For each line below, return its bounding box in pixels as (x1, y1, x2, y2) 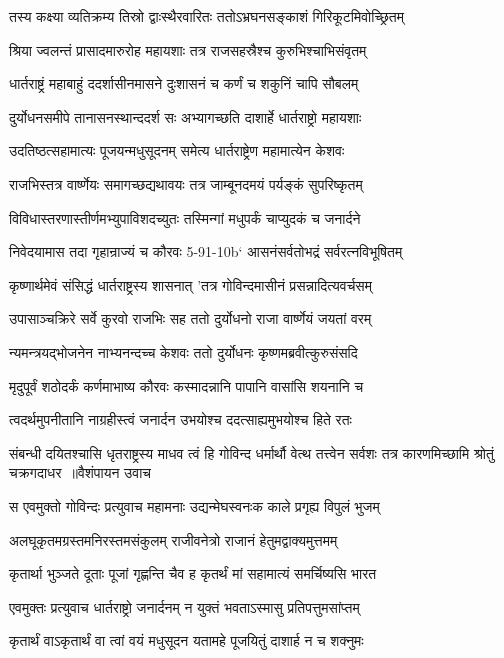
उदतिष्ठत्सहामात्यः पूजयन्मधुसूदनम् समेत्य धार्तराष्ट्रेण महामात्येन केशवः (9, 140, 345, 161)
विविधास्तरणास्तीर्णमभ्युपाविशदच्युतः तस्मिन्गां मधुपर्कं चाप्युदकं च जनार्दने (9, 207, 361, 228)
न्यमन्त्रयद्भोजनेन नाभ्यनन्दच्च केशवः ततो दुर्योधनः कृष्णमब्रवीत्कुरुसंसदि (9, 341, 358, 362)
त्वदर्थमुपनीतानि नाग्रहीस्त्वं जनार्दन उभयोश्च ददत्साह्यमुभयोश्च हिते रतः (9, 409, 352, 430)
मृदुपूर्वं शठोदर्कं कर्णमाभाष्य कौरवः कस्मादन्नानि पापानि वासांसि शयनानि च (9, 375, 364, 396)
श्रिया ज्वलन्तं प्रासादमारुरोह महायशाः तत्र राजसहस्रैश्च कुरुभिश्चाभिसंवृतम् (9, 39, 367, 60)
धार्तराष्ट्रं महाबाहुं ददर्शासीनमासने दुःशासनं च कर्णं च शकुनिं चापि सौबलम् (9, 73, 359, 94)
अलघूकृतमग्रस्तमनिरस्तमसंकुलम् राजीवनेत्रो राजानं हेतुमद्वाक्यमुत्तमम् (9, 529, 338, 550)
